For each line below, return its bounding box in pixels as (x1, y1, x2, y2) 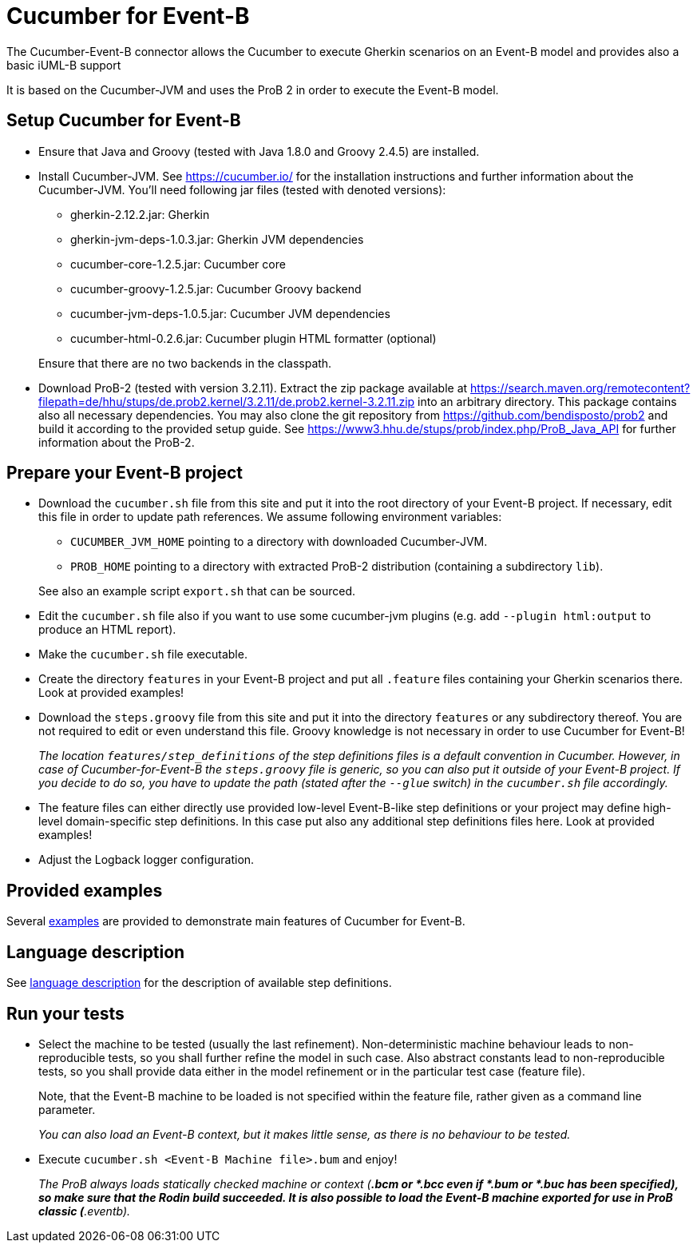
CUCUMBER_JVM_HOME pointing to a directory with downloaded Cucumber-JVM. (70, 535, 488, 549)
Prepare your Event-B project (6, 463, 244, 483)
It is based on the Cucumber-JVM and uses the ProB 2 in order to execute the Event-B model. (6, 82, 499, 97)
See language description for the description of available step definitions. (6, 976, 392, 990)
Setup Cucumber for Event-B (6, 110, 241, 131)
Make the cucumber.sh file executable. (38, 647, 248, 662)
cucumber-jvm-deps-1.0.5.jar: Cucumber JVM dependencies (70, 306, 390, 320)
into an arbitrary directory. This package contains (418, 394, 677, 408)
